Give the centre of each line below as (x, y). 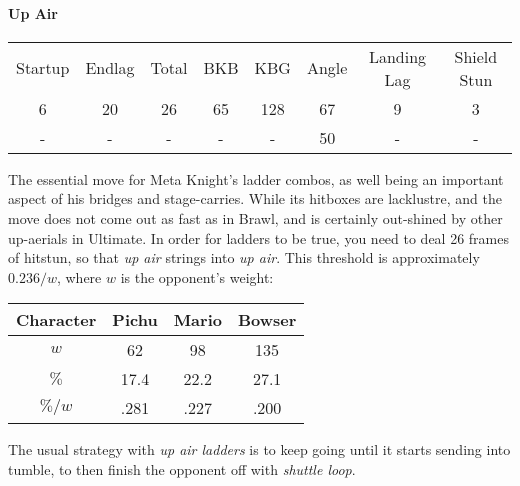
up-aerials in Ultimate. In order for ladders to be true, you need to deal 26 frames (259, 237)
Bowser (267, 320)
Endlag (110, 68)
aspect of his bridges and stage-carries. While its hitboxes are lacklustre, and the (255, 198)
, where (79, 276)
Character (56, 320)
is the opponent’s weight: (197, 276)
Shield (476, 56)
